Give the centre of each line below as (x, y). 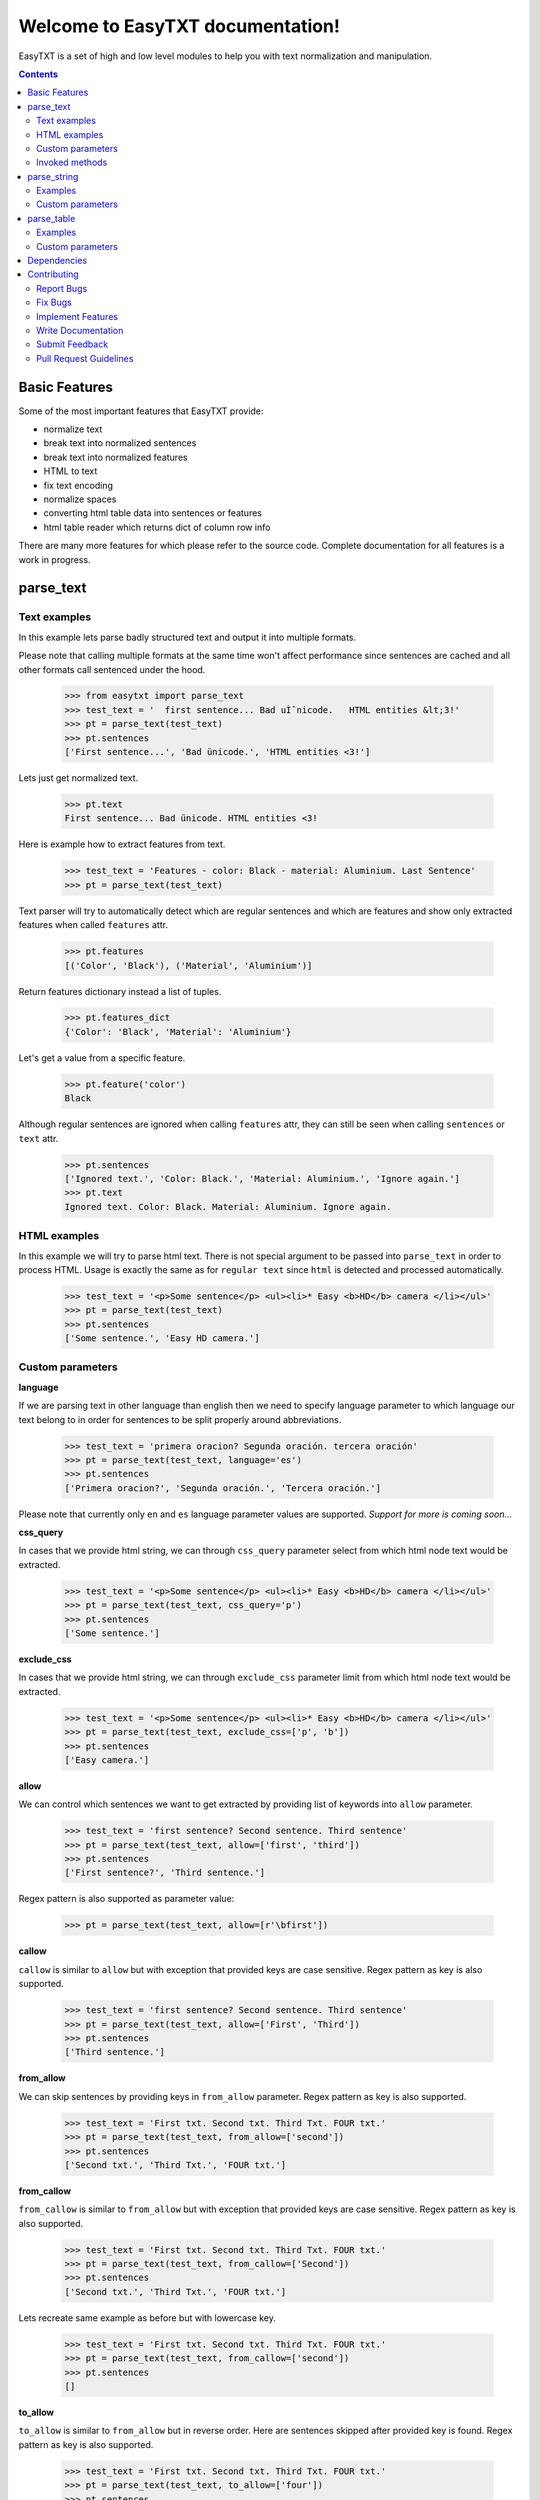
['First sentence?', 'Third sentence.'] (164, 1873)
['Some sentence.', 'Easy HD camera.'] (162, 1338)
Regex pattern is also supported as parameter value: (126, 1899)
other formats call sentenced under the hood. (112, 669)
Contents (38, 74)
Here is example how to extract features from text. (122, 844)
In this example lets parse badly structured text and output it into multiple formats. (187, 637)
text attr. (38, 1138)
